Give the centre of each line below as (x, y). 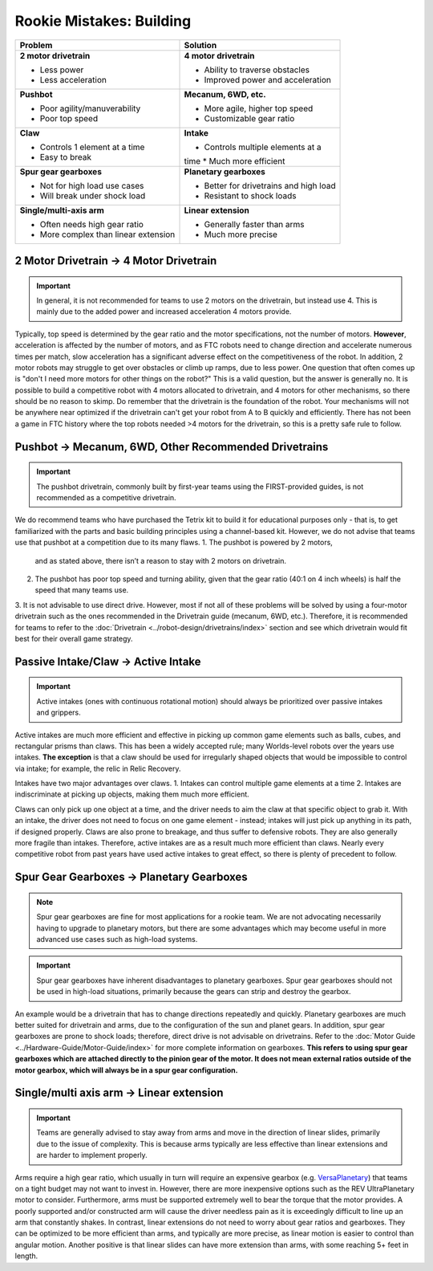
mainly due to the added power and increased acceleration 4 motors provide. (164, 312)
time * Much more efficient (235, 161)
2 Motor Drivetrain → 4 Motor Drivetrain (116, 261)
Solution (200, 45)
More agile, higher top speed (259, 108)
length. (26, 1256)
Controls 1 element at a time (92, 147)
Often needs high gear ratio (92, 224)
